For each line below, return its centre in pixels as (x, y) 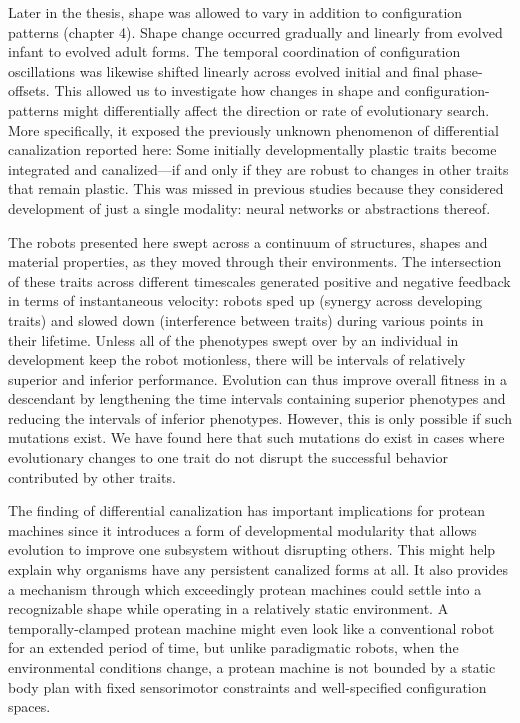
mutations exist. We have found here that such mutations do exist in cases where (256, 437)
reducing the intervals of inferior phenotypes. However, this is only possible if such (260, 417)
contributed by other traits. (92, 476)
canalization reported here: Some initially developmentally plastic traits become (252, 149)
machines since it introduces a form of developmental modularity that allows (242, 529)
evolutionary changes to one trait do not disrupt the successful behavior (228, 457)
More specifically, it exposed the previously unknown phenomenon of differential (253, 129)
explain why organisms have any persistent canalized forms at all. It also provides (258, 569)
